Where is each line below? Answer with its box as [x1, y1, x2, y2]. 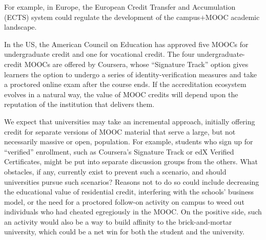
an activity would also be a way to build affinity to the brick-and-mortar [4, 216, 232, 227]
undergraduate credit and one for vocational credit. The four [4, 49, 195, 59]
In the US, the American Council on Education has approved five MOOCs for [4, 38, 249, 49]
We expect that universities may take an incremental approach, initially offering [4, 116, 255, 126]
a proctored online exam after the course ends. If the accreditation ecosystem [4, 79, 247, 90]
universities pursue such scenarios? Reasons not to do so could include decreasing [4, 176, 259, 187]
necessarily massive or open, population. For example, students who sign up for [4, 136, 253, 147]
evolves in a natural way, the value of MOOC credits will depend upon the [4, 89, 238, 99]
